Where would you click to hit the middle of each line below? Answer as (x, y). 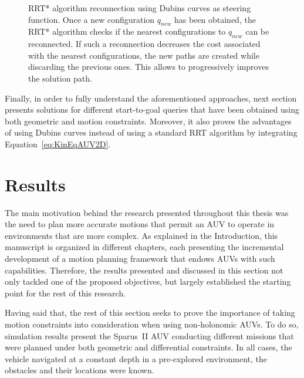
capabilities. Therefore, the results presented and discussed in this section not (144, 270)
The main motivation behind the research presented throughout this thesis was (147, 212)
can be (257, 31)
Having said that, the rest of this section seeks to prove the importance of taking (150, 313)
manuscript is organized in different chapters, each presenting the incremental (144, 247)
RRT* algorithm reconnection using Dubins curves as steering (140, 8)
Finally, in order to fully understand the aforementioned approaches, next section (151, 98)
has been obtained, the (215, 19)
